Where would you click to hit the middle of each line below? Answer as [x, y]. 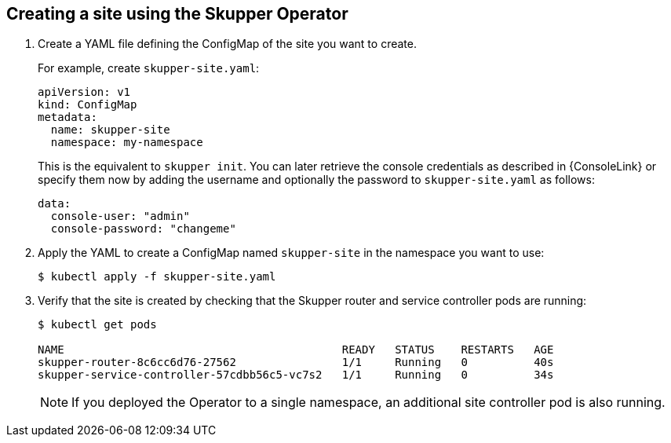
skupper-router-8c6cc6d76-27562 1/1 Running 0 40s [296, 362]
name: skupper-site [110, 130]
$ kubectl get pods [97, 325]
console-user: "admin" [120, 216]
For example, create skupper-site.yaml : [149, 68]
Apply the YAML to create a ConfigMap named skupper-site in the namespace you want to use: [291, 253]
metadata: [67, 117]
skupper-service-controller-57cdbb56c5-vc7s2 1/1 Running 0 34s [296, 375]
